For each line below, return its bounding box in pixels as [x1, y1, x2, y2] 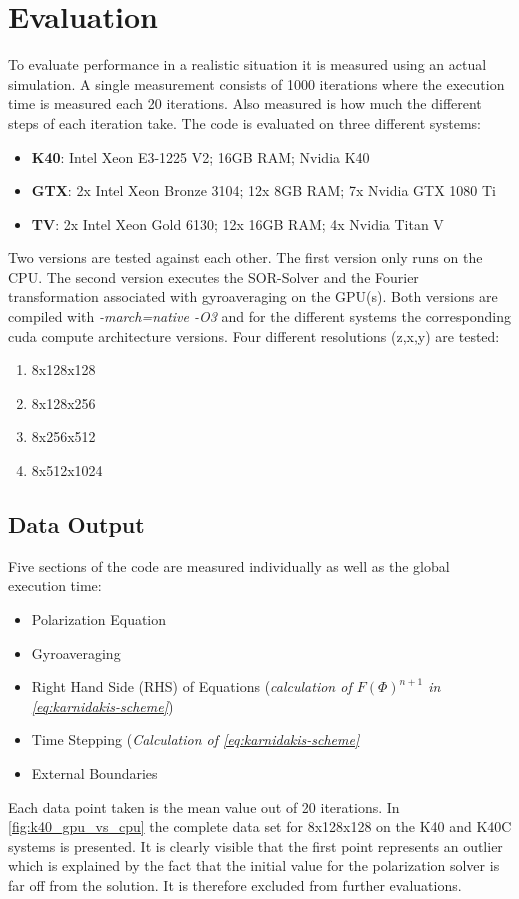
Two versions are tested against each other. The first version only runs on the [8, 247, 483, 268]
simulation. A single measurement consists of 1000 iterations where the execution [8, 73, 505, 94]
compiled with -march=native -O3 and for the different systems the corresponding [8, 306, 511, 327]
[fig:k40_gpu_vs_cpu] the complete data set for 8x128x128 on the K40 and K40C [8, 816, 512, 837]
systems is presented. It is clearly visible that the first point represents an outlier [8, 835, 503, 856]
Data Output [8, 509, 145, 540]
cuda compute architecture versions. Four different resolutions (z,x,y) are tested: [8, 325, 500, 346]
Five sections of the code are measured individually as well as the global [8, 555, 450, 576]
